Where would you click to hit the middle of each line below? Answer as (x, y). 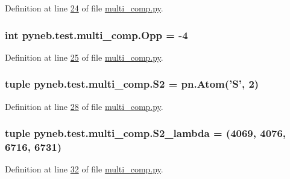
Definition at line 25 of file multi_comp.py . (84, 57)
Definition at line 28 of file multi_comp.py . (84, 106)
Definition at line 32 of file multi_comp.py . (84, 169)
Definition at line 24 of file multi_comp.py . (84, 8)
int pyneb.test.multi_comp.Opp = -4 (96, 35)
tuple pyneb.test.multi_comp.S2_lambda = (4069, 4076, (146, 133)
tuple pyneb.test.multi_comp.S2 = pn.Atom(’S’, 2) (132, 84)
